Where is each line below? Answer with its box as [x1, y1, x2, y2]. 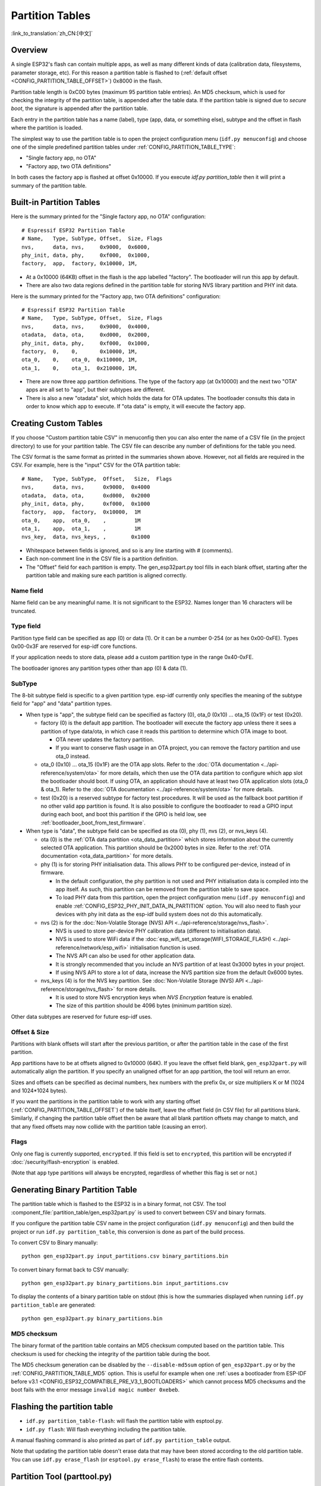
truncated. [11, 607, 37, 615]
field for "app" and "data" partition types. [11, 700, 112, 707]
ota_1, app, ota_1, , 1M [21, 525, 141, 532]
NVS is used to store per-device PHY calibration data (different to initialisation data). [55, 927, 262, 934]
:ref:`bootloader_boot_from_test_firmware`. [40, 819, 146, 826]
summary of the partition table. [11, 182, 87, 189]
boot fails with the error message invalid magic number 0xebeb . [11, 1386, 180, 1393]
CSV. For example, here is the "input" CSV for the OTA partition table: [11, 461, 181, 469]
